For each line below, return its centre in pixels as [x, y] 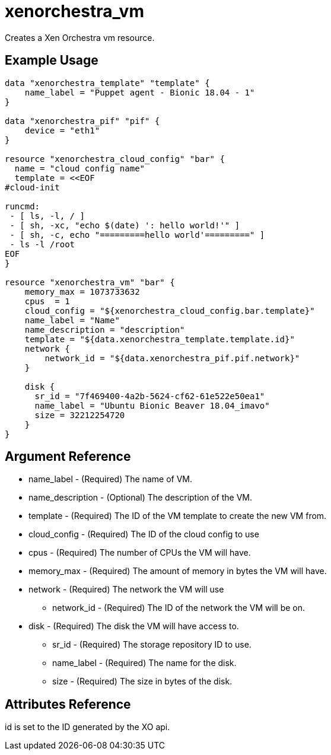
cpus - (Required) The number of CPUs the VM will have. [140, 553]
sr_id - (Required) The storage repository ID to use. [152, 645]
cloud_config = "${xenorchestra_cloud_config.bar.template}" [170, 310]
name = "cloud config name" [80, 168]
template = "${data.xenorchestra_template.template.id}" [160, 339]
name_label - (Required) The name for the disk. [144, 663]
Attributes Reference [68, 704]
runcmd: [23, 206]
